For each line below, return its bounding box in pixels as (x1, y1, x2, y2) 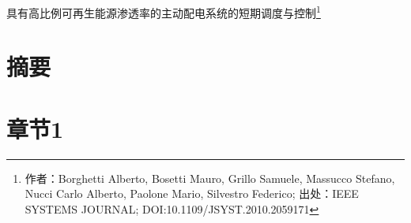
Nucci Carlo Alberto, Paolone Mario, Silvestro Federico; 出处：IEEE (25, 185, 359, 202)
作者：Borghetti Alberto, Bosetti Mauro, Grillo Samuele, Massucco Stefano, (25, 169, 395, 186)
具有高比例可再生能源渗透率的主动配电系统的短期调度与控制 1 (6, 2, 321, 20)
